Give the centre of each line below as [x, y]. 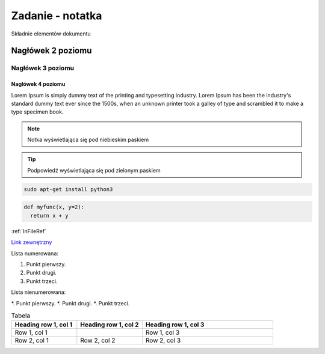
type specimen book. [37, 112]
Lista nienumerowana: [39, 292]
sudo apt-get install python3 [68, 189]
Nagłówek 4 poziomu [38, 84]
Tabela [21, 316]
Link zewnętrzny [32, 242]
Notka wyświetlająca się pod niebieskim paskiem [88, 140]
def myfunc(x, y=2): [54, 207]
